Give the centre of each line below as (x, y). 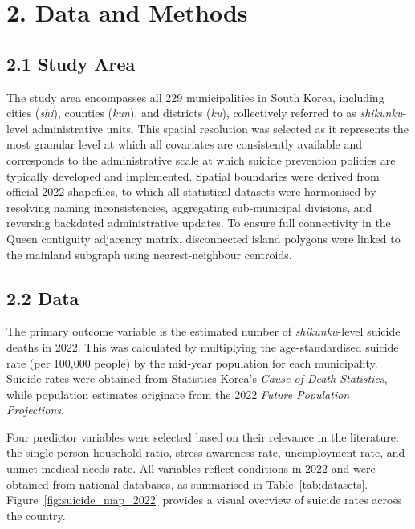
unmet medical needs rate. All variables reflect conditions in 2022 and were (191, 468)
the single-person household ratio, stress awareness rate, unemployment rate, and (206, 452)
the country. (36, 515)
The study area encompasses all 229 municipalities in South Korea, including (195, 97)
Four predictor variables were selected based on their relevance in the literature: (203, 436)
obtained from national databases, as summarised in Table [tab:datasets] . (187, 484)
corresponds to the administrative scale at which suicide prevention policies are (201, 159)
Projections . (35, 410)
